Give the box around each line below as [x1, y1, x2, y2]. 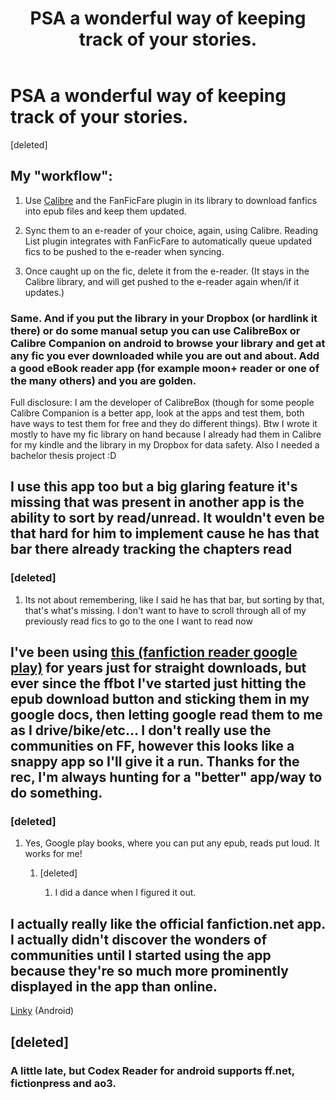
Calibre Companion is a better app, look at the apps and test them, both [10, 407, 305, 419]
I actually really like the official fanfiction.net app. [10, 915, 326, 932]
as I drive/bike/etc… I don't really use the [10, 722, 272, 739]
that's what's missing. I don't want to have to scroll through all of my [24, 604, 307, 616]
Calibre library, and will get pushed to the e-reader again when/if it [24, 275, 300, 287]
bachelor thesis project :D [10, 450, 117, 462]
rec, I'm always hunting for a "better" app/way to [10, 769, 323, 786]
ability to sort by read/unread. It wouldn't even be [10, 510, 325, 527]
